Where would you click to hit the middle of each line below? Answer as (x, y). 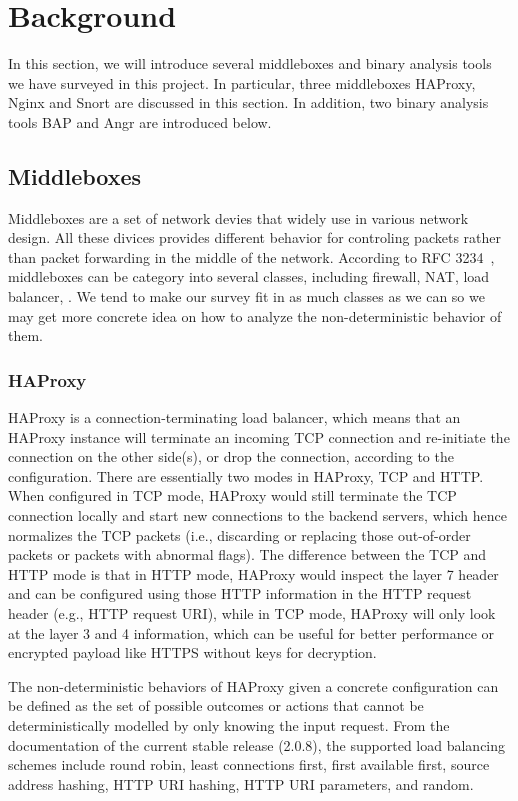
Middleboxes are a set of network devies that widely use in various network (238, 217)
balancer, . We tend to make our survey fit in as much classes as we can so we (246, 296)
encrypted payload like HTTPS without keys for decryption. (192, 652)
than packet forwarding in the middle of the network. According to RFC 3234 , (251, 256)
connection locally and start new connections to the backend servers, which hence (257, 515)
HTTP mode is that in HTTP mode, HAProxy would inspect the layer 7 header (253, 573)
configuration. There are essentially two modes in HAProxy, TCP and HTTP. (246, 475)
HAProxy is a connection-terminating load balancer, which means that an (234, 417)
